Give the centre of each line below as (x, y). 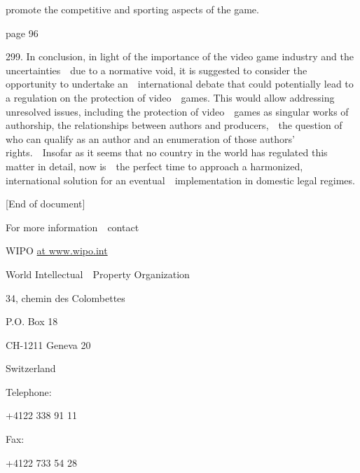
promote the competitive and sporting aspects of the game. (132, 9)
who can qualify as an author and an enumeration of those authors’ (150, 138)
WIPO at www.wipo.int (57, 251)
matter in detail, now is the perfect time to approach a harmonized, (154, 166)
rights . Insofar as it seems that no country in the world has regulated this (167, 152)
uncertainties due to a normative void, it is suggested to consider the (157, 70)
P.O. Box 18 (32, 321)
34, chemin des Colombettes (65, 297)
